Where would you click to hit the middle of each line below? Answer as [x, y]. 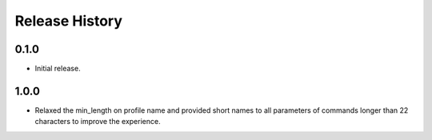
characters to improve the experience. [98, 122]
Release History [69, 21]
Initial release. [58, 69]
